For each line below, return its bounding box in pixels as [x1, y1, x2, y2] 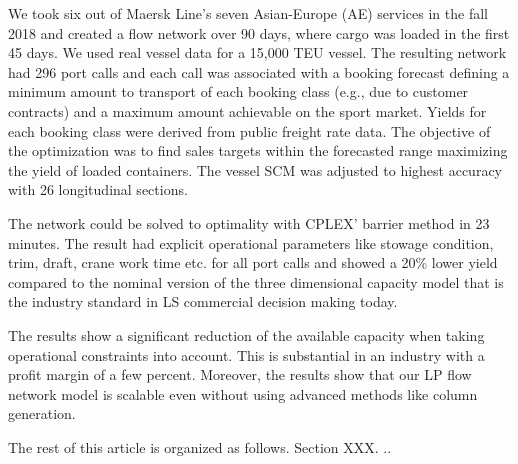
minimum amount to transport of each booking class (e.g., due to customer [8, 81, 469, 102]
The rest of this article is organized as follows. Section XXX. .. [8, 436, 392, 457]
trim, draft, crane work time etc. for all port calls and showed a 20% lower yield [8, 252, 498, 273]
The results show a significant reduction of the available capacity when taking [8, 324, 485, 345]
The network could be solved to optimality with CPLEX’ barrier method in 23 [8, 212, 490, 233]
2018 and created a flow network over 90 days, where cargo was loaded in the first [8, 22, 510, 43]
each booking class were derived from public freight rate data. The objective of [8, 120, 491, 141]
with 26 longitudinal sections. [8, 179, 188, 200]
